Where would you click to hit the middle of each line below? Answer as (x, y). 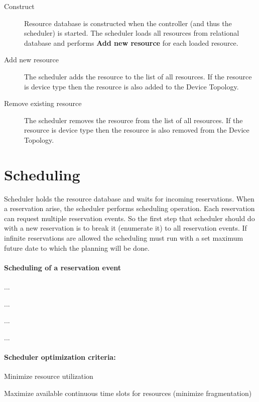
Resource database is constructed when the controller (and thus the (128, 23)
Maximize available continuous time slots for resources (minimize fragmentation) (128, 393)
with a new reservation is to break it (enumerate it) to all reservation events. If (125, 228)
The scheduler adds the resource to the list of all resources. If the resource (138, 76)
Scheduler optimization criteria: (60, 357)
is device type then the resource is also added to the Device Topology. (132, 86)
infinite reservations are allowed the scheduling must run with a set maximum (124, 238)
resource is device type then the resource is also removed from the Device (137, 130)
